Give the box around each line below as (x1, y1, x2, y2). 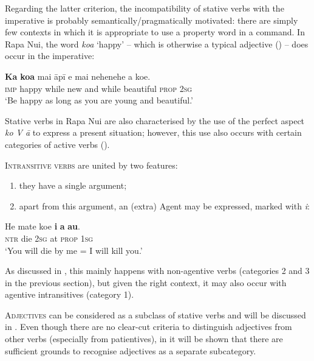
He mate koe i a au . (5, 220, 80, 233)
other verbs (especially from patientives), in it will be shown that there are (5, 332, 283, 345)
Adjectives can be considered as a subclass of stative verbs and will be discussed (5, 308, 306, 321)
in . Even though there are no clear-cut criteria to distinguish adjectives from (5, 320, 292, 333)
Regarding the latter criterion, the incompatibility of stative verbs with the (5, 2, 284, 14)
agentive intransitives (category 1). (5, 288, 134, 301)
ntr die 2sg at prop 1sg (5, 231, 94, 244)
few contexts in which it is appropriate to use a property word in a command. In (5, 26, 305, 38)
